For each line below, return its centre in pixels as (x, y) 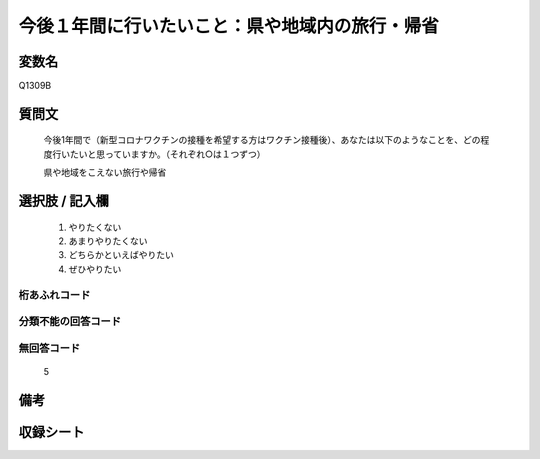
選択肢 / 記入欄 (64, 201)
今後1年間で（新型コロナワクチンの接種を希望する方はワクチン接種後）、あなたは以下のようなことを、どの (262, 140)
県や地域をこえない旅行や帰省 (105, 172)
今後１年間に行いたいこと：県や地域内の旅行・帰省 (229, 26)
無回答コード (49, 348)
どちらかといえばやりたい (121, 255)
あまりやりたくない (108, 241)
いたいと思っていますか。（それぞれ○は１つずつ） (163, 154)
